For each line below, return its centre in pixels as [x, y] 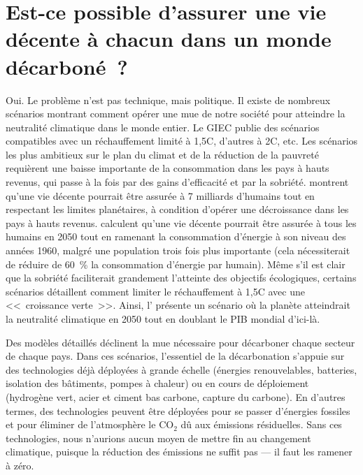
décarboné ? [67, 66]
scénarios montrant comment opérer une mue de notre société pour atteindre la [176, 114]
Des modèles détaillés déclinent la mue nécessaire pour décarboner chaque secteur [180, 342]
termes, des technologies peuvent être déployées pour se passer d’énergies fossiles [178, 410]
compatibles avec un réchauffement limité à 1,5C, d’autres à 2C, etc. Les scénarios [182, 141]
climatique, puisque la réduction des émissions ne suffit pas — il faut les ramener [179, 452]
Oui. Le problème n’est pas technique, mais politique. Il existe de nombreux [168, 100]
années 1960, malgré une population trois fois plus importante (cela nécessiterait [178, 250]
